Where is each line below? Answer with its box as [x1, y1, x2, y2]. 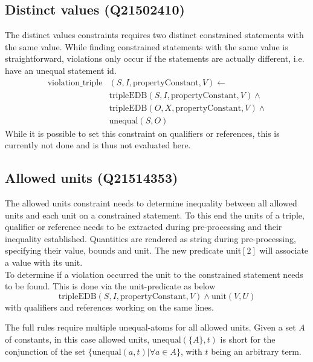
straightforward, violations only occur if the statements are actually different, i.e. [5, 52, 305, 65]
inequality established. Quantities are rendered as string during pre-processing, [5, 232, 296, 245]
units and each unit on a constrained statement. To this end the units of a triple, [5, 208, 305, 221]
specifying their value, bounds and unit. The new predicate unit [5, 244, 242, 257]
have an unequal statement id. [5, 64, 117, 76]
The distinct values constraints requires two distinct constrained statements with [5, 28, 304, 41]
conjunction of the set [5, 344, 86, 357]
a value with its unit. [5, 256, 83, 269]
